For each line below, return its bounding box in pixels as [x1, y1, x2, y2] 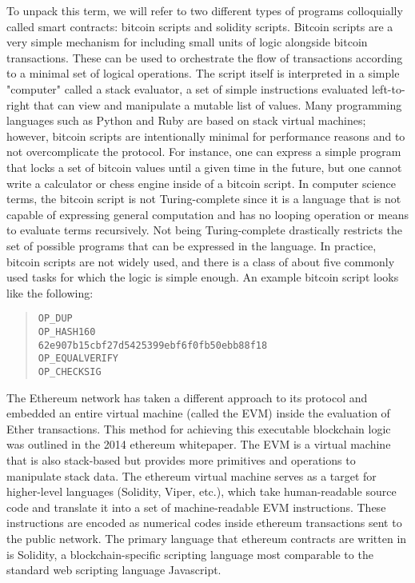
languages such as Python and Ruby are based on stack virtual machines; [6, 112, 366, 129]
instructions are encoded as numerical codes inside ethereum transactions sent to [6, 514, 402, 531]
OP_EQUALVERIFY [38, 353, 119, 365]
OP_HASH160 [38, 325, 96, 337]
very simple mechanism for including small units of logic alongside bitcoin [6, 34, 368, 50]
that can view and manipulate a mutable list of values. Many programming [33, 96, 402, 113]
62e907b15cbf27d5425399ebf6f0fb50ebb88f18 [38, 339, 268, 351]
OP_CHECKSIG [38, 365, 102, 377]
